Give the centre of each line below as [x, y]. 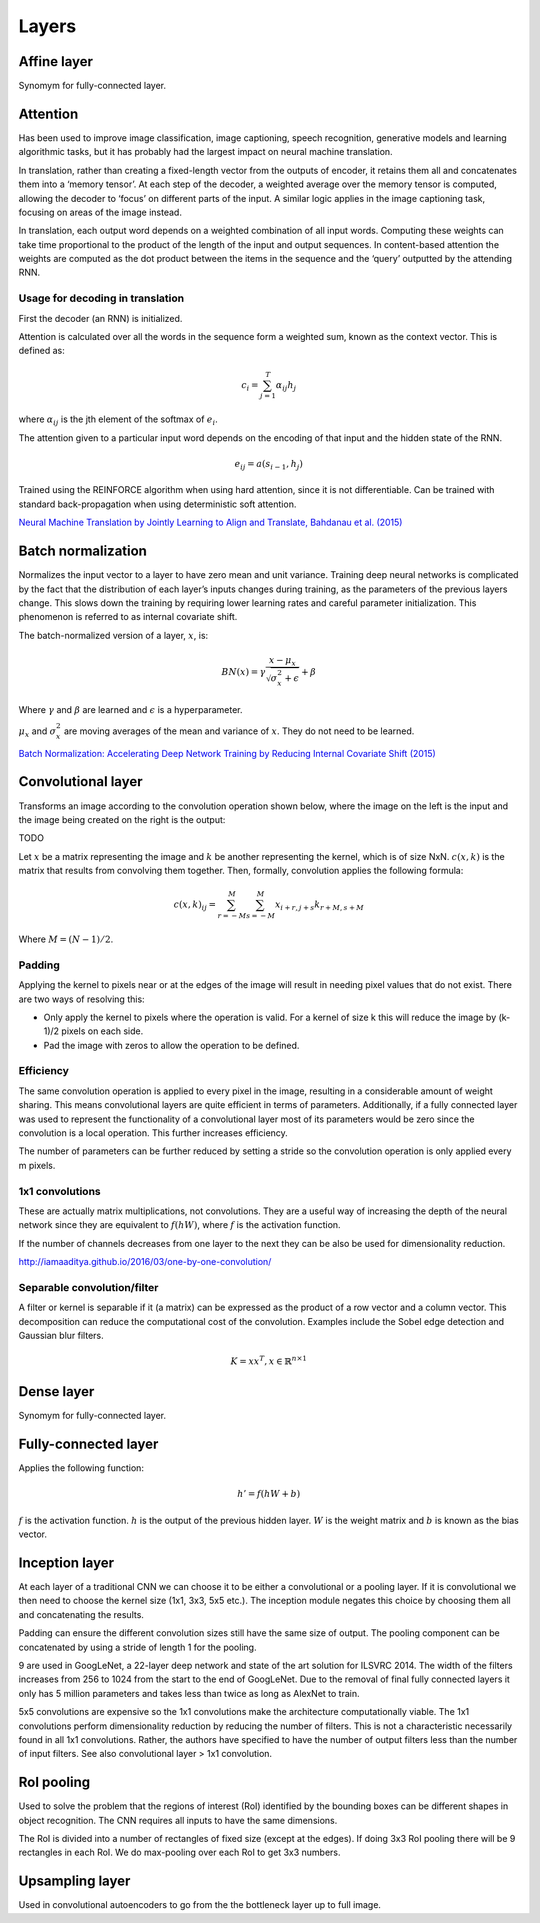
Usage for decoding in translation [101, 298]
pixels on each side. [102, 1031]
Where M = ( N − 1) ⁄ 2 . [66, 939]
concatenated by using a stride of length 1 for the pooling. [137, 1647]
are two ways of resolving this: [81, 999]
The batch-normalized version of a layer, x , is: [113, 635]
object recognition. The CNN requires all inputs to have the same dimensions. [178, 1820]
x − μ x [282, 661]
